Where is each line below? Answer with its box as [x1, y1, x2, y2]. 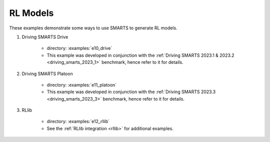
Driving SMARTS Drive [21, 34, 68, 40]
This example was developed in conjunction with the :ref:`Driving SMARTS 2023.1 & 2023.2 [46, 52, 234, 58]
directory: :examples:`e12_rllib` [46, 119, 110, 125]
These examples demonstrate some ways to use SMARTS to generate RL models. [9, 25, 177, 31]
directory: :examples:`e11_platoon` [46, 82, 117, 88]
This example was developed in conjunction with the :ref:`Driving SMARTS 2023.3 [46, 89, 216, 95]
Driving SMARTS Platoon [21, 70, 73, 77]
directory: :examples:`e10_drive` [46, 45, 112, 51]
